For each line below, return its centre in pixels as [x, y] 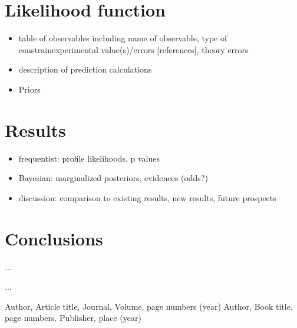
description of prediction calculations [85, 69]
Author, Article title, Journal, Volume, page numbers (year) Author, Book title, [149, 306]
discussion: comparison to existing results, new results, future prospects [147, 197]
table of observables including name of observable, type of [123, 38]
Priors [29, 89]
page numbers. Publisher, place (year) [73, 318]
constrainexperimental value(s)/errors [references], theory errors [133, 49]
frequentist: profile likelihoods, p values [89, 158]
